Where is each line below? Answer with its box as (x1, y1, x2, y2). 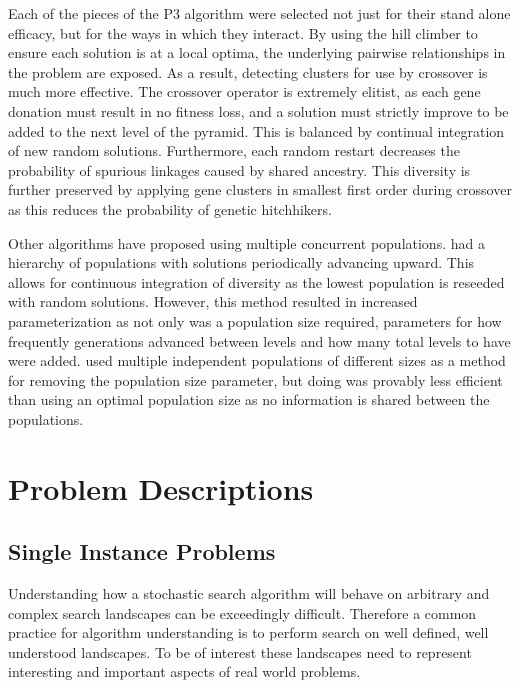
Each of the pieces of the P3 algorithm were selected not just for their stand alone (8, 3, 511, 23)
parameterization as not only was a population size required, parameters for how (8, 310, 502, 331)
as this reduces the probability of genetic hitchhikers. (8, 198, 332, 219)
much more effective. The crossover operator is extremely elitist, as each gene (8, 81, 481, 102)
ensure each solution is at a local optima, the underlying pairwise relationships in (8, 42, 506, 63)
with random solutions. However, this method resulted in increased (8, 291, 418, 312)
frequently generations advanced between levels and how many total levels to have (8, 330, 511, 351)
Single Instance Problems (8, 536, 276, 567)
